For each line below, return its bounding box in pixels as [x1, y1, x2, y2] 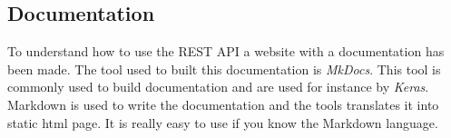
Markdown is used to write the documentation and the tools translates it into [7, 94, 439, 113]
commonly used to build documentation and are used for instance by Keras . [7, 77, 429, 96]
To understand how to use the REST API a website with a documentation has [7, 42, 445, 61]
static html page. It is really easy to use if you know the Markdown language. [7, 113, 438, 132]
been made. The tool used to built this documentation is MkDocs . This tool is [7, 59, 441, 78]
